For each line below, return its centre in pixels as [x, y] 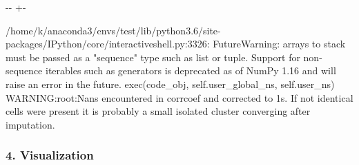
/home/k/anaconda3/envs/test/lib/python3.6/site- [113, 30]
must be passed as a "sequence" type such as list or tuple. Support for [153, 57]
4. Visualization [50, 155]
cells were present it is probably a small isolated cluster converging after [158, 111]
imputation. [30, 124]
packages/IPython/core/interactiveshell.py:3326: [108, 44]
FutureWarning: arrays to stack [279, 44]
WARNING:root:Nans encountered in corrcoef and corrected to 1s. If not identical [179, 97]
